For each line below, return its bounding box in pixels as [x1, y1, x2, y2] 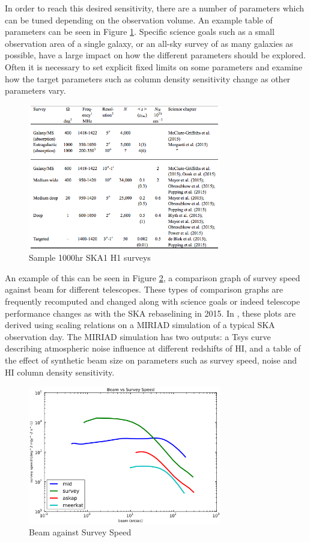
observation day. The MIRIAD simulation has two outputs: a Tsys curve [5, 330, 271, 343]
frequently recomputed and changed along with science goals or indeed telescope [5, 295, 300, 308]
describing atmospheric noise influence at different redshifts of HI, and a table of [5, 342, 301, 355]
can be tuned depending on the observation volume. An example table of [5, 13, 273, 26]
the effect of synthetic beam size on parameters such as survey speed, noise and [5, 353, 297, 366]
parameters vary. [5, 84, 66, 97]
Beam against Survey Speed [29, 526, 132, 538]
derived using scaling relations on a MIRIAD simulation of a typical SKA [5, 318, 275, 331]
